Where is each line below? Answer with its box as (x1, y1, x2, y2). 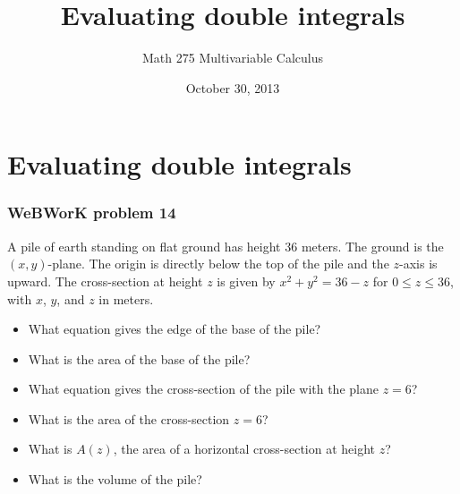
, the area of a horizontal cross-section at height (113, 439, 376, 458)
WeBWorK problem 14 (7, 201, 176, 224)
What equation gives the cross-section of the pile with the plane (28, 379, 379, 398)
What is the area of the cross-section (28, 409, 230, 428)
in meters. (98, 289, 154, 308)
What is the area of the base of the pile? (28, 349, 251, 368)
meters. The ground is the (301, 236, 444, 255)
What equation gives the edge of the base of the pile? (28, 319, 321, 338)
